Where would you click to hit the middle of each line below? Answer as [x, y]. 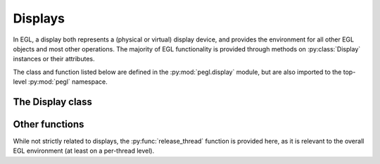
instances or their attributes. [54, 59]
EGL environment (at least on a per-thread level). [84, 151]
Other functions [49, 124]
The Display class [53, 102]
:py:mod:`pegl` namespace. [68, 82]
